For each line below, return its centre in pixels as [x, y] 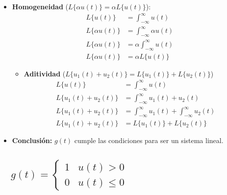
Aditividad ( [45, 73]
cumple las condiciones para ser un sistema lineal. [149, 140]
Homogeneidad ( [40, 6]
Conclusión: [32, 140]
